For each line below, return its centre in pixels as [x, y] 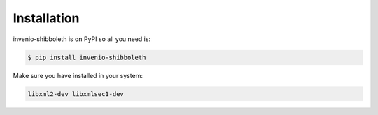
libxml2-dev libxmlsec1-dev [76, 94]
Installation [46, 18]
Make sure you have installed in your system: [78, 75]
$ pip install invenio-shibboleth [87, 57]
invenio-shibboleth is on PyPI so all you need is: [82, 39]
